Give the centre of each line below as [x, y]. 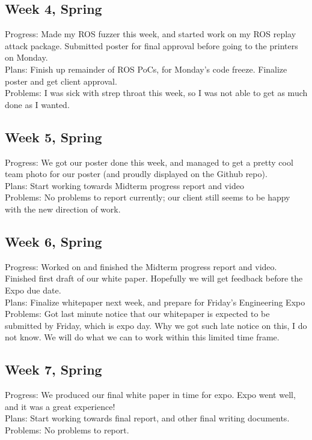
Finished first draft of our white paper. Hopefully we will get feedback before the [154, 278]
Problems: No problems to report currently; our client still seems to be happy [148, 197]
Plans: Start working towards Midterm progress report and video [124, 185]
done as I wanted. [37, 104]
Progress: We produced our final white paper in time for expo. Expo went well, [150, 395]
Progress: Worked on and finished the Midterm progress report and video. [141, 266]
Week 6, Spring [54, 241]
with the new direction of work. [63, 209]
